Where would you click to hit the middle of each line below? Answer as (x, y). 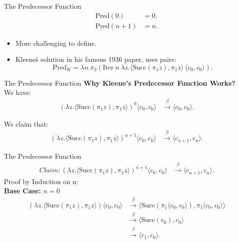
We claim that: (26, 123)
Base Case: (23, 191)
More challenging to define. (56, 43)
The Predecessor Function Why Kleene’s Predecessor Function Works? (120, 83)
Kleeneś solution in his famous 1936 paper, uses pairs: (96, 59)
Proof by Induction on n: (41, 181)
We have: (18, 92)
